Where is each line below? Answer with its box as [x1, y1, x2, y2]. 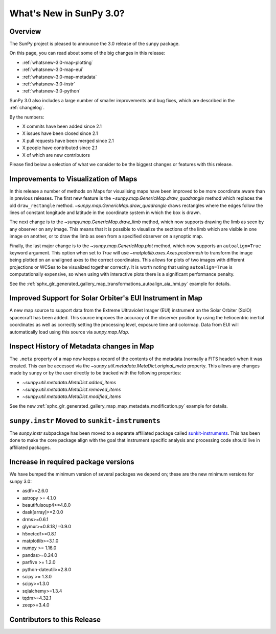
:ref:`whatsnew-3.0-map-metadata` [22, 74, 97, 80]
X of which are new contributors [22, 152, 90, 158]
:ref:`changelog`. [9, 105, 45, 111]
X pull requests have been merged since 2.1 [22, 137, 114, 144]
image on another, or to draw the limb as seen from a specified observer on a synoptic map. [9, 233, 203, 240]
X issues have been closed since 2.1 [22, 130, 98, 136]
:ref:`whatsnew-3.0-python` [22, 88, 81, 94]
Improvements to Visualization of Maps [9, 174, 137, 183]
